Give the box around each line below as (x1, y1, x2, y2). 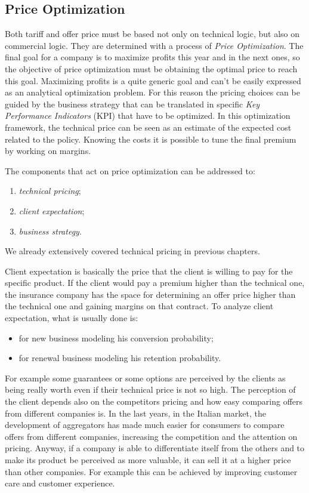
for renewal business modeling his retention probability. (18, 352, 221, 364)
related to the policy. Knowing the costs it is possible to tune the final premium (5, 133, 296, 145)
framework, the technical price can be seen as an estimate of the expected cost (5, 121, 292, 133)
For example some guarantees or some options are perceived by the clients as (5, 371, 286, 384)
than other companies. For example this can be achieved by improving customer (5, 465, 298, 477)
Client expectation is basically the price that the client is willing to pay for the (5, 264, 293, 277)
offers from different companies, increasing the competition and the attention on (5, 430, 298, 442)
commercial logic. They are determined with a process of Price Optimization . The (5, 39, 304, 51)
